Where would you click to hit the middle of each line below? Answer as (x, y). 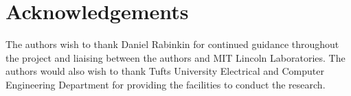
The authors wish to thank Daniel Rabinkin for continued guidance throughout (172, 44)
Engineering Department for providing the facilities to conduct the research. (166, 84)
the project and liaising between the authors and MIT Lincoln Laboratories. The (175, 57)
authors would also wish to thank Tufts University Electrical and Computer (165, 71)
